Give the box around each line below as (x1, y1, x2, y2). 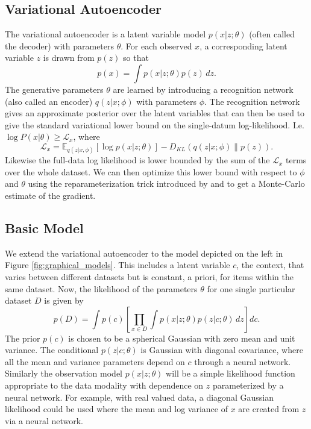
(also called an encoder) (5, 95, 93, 107)
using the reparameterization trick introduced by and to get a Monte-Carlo (28, 177, 305, 190)
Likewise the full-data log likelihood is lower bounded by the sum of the (5, 154, 270, 166)
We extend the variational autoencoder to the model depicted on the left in (5, 246, 283, 259)
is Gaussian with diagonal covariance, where (140, 343, 303, 356)
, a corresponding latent (199, 39, 287, 52)
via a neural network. (5, 414, 83, 427)
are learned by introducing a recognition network (113, 83, 294, 95)
